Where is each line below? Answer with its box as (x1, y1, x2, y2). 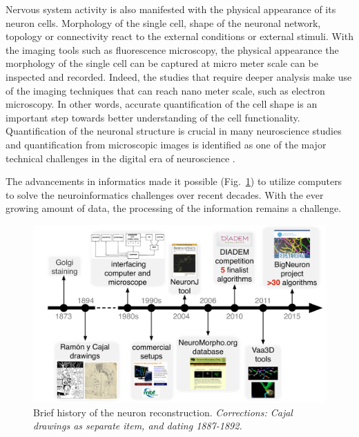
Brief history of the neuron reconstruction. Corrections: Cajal (33, 405, 293, 419)
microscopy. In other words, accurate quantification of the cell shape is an (6, 97, 318, 111)
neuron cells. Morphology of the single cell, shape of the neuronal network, (6, 15, 321, 30)
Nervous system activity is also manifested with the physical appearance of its (6, 2, 336, 16)
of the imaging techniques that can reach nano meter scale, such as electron (6, 83, 325, 97)
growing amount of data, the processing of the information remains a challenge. (6, 201, 342, 215)
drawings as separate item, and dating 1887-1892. (33, 418, 242, 433)
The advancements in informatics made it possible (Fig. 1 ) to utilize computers (6, 174, 342, 188)
